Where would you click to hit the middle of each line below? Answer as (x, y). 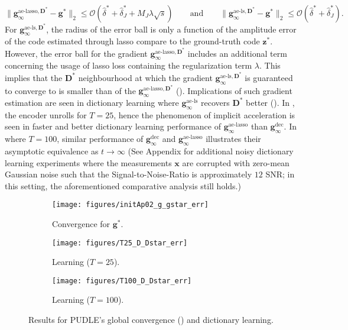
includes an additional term (237, 53)
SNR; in (280, 174)
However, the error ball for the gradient (76, 53)
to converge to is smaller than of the (70, 90)
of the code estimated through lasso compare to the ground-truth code (132, 41)
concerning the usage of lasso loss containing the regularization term (129, 65)
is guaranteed (269, 77)
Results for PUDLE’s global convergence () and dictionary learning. (151, 320)
